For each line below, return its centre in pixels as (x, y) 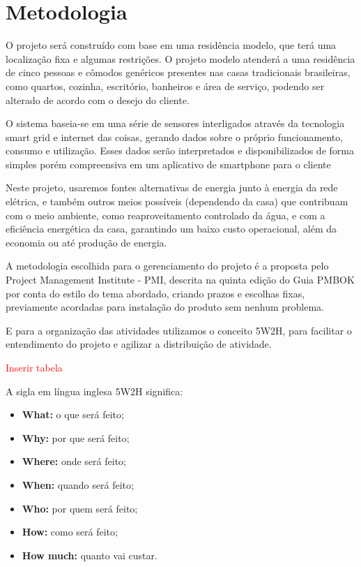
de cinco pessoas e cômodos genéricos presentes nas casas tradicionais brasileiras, (178, 72)
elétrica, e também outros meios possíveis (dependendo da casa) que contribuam (177, 201)
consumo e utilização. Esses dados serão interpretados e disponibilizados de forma (180, 150)
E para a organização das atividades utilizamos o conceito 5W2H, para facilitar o (179, 330)
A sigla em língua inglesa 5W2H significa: (94, 391)
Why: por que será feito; (76, 437)
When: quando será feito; (78, 484)
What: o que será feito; (73, 414)
